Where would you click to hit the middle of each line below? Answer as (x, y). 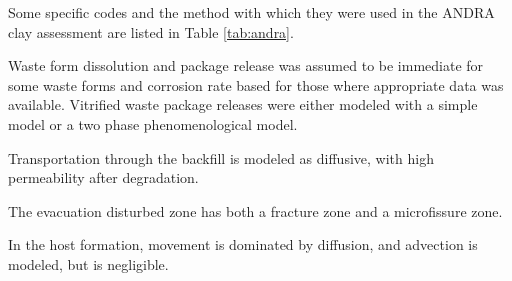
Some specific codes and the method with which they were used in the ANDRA (251, 12)
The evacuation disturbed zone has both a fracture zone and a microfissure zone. (255, 210)
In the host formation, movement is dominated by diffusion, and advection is (243, 244)
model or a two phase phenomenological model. (153, 123)
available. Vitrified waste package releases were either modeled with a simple (243, 104)
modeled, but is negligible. (88, 263)
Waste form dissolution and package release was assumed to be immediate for (246, 65)
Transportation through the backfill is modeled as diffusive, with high (221, 157)
